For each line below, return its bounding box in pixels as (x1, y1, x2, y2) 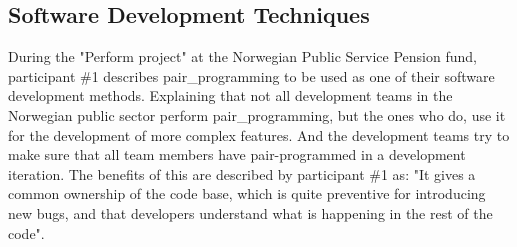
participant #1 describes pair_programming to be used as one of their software (8, 65, 495, 86)
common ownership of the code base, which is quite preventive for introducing (8, 183, 486, 204)
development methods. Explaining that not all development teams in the (8, 85, 453, 106)
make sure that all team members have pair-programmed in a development (8, 144, 466, 165)
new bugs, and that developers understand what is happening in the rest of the (8, 202, 493, 223)
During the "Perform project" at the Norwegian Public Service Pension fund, (8, 46, 477, 67)
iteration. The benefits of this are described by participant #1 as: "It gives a (8, 163, 476, 184)
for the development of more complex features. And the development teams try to (8, 124, 510, 145)
